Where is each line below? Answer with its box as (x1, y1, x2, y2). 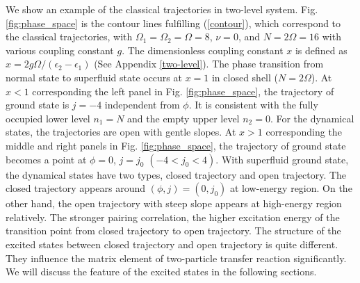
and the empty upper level (127, 111, 240, 125)
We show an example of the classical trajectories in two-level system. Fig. (6, 2, 318, 16)
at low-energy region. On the (230, 181, 352, 195)
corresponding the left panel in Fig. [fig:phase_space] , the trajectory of (32, 83, 334, 98)
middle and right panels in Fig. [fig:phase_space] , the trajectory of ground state (6, 138, 346, 152)
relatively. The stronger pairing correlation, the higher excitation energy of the (6, 209, 340, 224)
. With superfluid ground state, (215, 152, 349, 166)
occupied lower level (6, 111, 90, 125)
